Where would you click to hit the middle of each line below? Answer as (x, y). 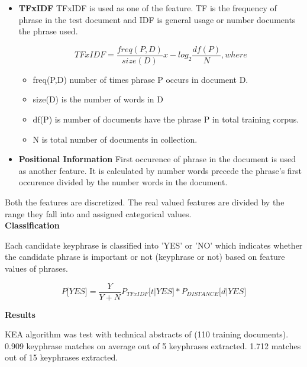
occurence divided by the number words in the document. (123, 182)
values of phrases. (36, 268)
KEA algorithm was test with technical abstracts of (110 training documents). (147, 334)
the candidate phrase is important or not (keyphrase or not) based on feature (145, 257)
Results (20, 314)
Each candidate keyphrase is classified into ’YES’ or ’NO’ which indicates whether (154, 245)
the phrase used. (48, 31)
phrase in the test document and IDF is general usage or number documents (157, 19)
